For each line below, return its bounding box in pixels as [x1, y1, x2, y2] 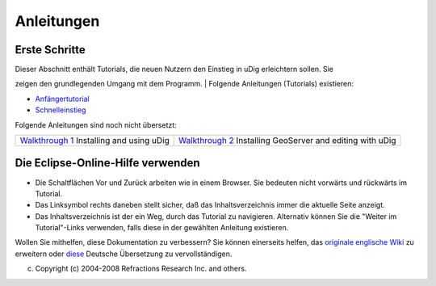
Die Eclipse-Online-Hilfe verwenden [15, 156, 201, 170]
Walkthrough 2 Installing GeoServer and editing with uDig [178, 135, 396, 146]
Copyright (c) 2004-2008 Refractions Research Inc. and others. [35, 263, 247, 274]
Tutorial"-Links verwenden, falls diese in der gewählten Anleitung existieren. [35, 223, 289, 233]
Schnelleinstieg [35, 105, 86, 115]
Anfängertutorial [35, 94, 90, 103]
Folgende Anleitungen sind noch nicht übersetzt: [15, 120, 177, 129]
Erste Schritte [15, 43, 86, 57]
